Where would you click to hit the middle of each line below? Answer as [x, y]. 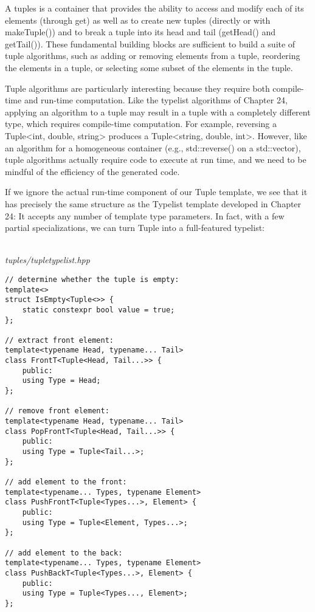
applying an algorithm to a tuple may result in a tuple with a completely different [158, 112]
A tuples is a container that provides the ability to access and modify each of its [154, 8]
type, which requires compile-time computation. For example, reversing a [141, 124]
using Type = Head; [61, 381]
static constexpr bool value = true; [99, 310]
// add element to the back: [64, 553]
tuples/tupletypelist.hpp [47, 260]
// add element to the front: [66, 482]
